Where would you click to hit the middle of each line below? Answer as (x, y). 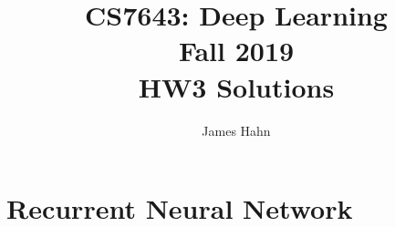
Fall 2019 (236, 51)
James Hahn (236, 130)
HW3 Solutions (236, 86)
